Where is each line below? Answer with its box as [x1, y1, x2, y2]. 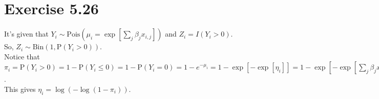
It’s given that [4, 28, 49, 39]
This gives [4, 83, 36, 94]
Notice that [4, 51, 40, 61]
